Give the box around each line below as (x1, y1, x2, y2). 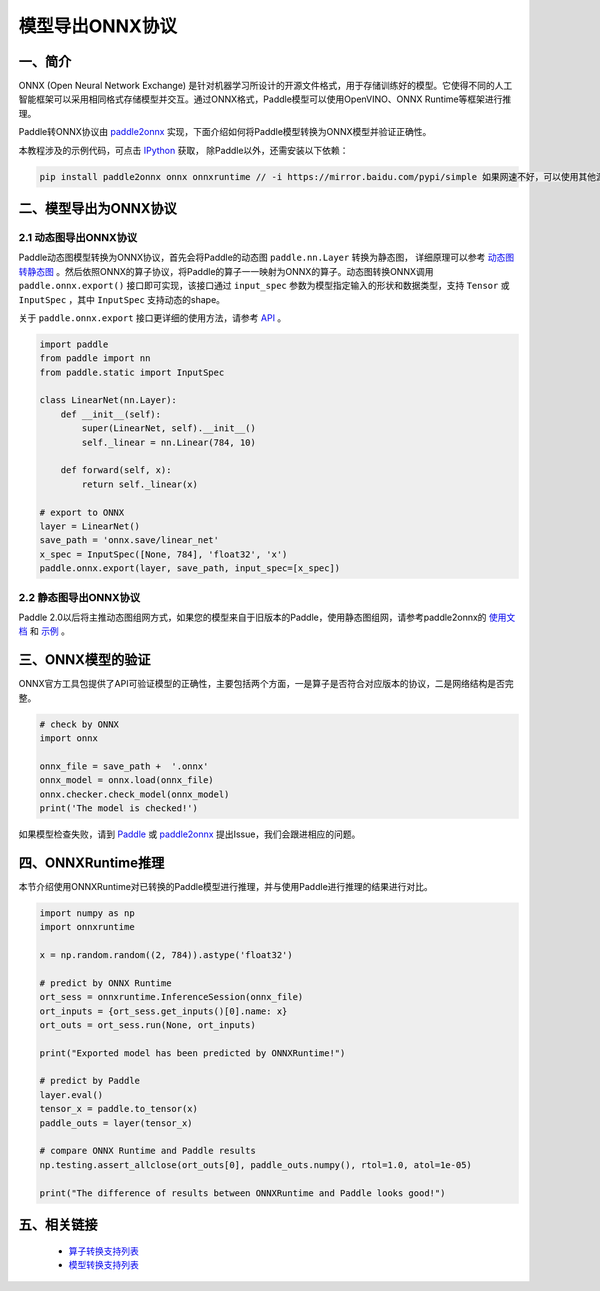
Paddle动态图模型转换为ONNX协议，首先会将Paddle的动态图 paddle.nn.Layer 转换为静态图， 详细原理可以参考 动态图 (18, 251, 515, 264)
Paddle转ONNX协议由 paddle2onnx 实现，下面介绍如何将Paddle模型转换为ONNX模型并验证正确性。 (18, 126, 432, 138)
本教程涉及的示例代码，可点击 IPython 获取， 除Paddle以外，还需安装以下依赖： (18, 144, 349, 156)
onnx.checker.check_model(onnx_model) (39, 788, 230, 800)
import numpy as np (39, 907, 135, 919)
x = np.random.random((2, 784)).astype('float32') (39, 949, 294, 960)
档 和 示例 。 (18, 625, 70, 637)
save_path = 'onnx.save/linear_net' (39, 535, 220, 546)
